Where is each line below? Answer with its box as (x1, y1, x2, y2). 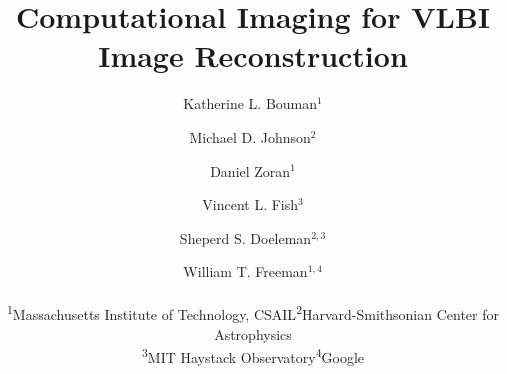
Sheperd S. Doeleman (179, 227, 312, 248)
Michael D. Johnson (189, 126, 311, 147)
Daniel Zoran (210, 160, 291, 181)
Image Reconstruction (98, 35, 408, 76)
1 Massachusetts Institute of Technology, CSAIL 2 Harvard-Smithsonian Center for (6, 301, 500, 325)
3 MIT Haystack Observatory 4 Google (141, 344, 365, 367)
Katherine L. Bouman (183, 93, 318, 114)
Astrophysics (214, 323, 292, 344)
